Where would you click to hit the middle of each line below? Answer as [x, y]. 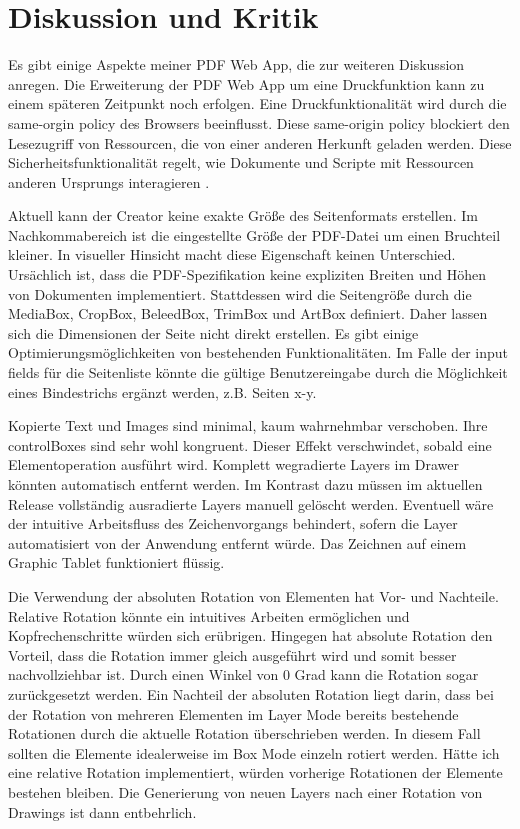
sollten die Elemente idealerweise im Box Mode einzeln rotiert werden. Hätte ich [254, 752]
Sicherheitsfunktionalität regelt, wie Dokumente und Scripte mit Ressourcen [241, 162]
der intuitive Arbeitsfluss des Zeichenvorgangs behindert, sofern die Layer [233, 523]
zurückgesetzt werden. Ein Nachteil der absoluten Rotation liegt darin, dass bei [251, 693]
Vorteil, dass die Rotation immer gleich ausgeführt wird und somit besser [232, 654]
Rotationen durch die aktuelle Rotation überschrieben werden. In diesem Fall [244, 733]
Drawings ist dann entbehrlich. [102, 811]
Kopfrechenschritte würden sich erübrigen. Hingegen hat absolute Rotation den [250, 635]
